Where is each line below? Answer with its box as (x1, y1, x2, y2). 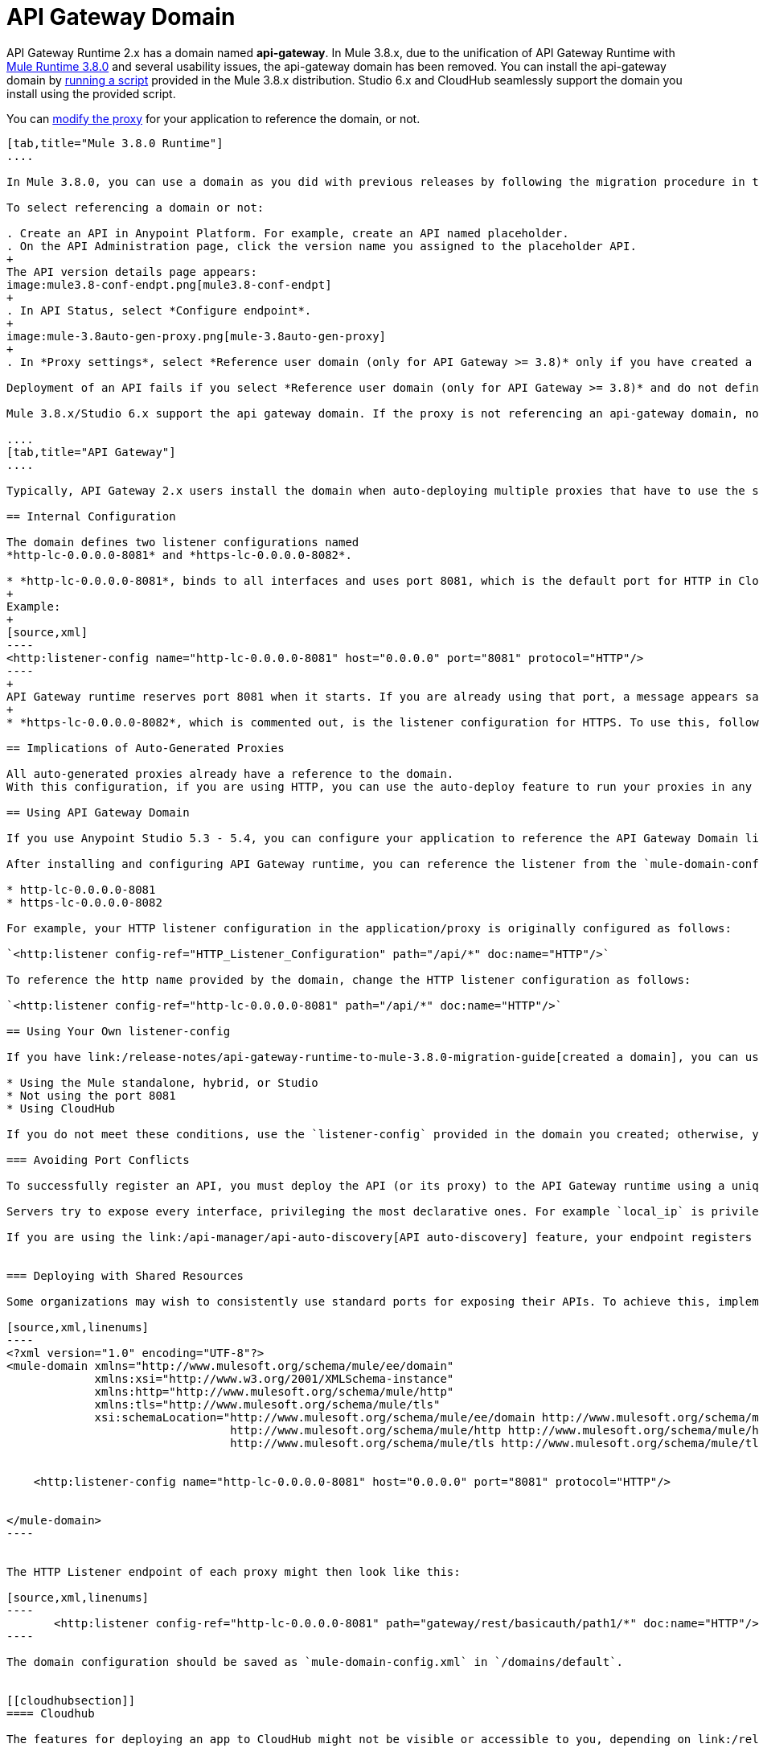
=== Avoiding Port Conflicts (6, 1153, 190, 1166)
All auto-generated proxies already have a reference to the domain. (6, 767, 454, 780)
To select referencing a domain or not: (6, 200, 265, 214)
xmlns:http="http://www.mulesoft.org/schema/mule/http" (94, 1384, 454, 1398)
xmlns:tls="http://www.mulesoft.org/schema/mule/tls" (94, 1397, 441, 1411)
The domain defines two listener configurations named (6, 535, 359, 549)
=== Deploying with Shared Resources (6, 1269, 244, 1282)
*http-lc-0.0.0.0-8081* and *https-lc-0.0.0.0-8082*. (6, 548, 352, 561)
